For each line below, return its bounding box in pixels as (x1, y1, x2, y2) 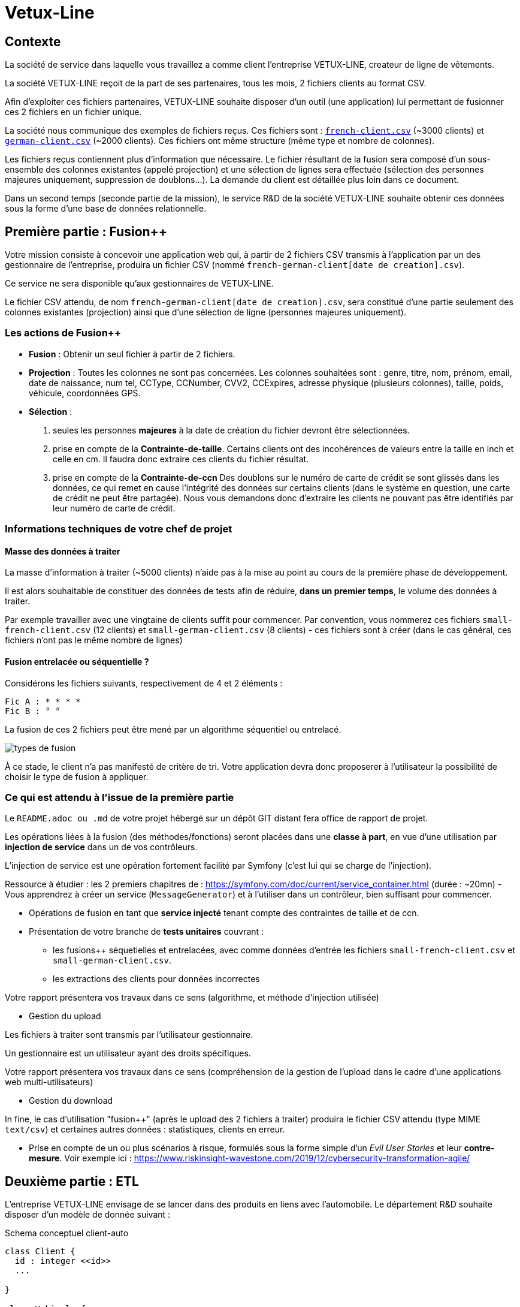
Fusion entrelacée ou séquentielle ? (5, 656, 149, 667)
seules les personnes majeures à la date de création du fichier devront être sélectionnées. (53, 424, 410, 435)
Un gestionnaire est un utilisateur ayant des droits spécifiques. (5, 1048, 251, 1059)
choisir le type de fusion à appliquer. (5, 771, 149, 782)
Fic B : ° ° (5, 706, 61, 716)
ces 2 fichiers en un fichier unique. (5, 107, 142, 118)
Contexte (5, 34, 61, 49)
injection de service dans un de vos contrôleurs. (5, 842, 198, 853)
